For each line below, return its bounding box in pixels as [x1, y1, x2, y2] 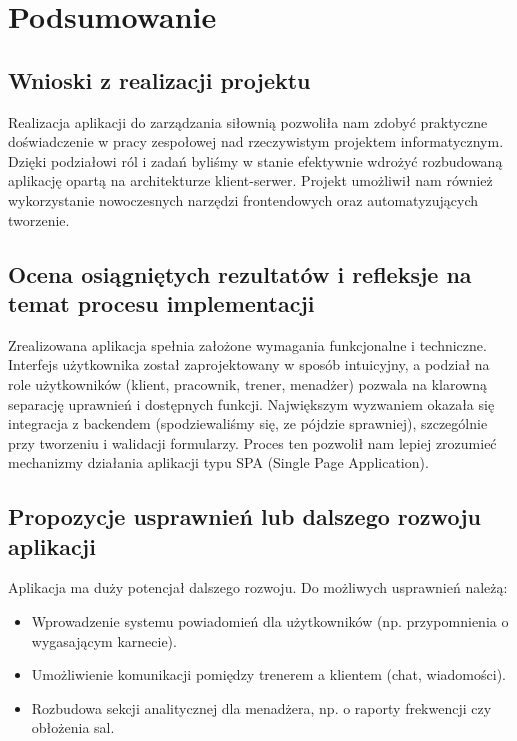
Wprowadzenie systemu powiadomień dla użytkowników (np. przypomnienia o [31, 611, 509, 632]
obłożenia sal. [31, 717, 115, 738]
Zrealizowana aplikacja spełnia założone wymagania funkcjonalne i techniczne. [8, 334, 487, 355]
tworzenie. [8, 209, 70, 230]
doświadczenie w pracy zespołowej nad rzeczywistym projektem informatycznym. [8, 131, 504, 152]
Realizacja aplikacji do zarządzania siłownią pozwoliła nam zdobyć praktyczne [8, 111, 488, 132]
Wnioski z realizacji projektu [8, 64, 311, 95]
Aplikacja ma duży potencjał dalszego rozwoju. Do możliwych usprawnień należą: [8, 577, 508, 598]
